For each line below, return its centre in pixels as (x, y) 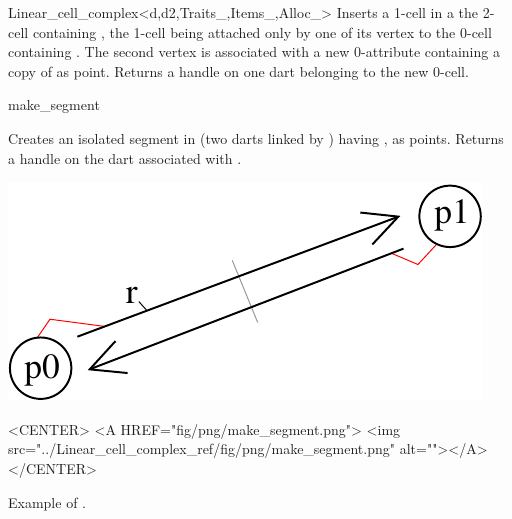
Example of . (47, 501)
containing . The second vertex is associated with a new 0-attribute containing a (254, 51)
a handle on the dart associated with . (125, 157)
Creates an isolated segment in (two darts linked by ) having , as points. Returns (256, 137)
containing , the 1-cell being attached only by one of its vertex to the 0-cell (262, 31)
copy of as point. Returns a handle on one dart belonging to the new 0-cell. (238, 70)
